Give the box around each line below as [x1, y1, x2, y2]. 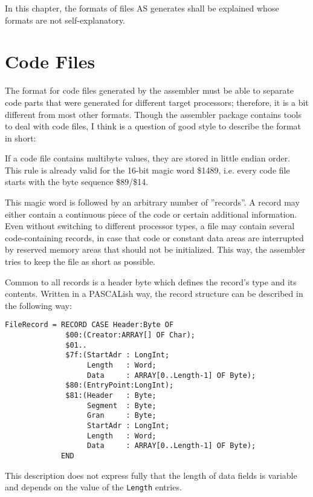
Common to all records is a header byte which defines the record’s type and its [5, 275, 297, 288]
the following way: [5, 299, 72, 311]
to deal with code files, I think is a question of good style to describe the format [5, 120, 302, 132]
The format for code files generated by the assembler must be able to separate [5, 84, 294, 97]
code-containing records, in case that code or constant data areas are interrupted [5, 231, 304, 244]
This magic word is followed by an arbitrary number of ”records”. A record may [5, 196, 300, 209]
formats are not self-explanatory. [5, 13, 126, 26]
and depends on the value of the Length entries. [5, 481, 182, 493]
